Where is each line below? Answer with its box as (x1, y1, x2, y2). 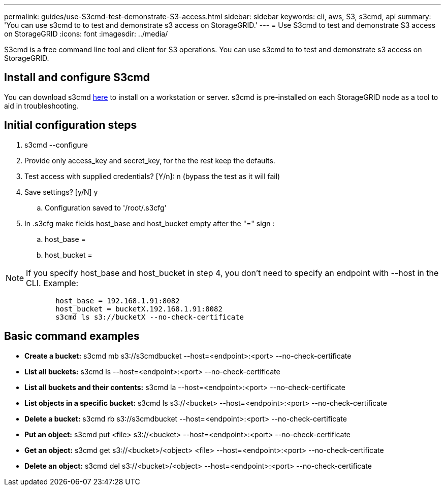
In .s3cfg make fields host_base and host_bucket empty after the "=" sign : (24, 219, 275, 228)
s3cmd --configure (24, 140, 88, 149)
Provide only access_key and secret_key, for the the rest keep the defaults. (24, 156, 275, 165)
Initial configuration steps (4, 119, 137, 132)
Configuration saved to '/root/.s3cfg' (45, 203, 167, 212)
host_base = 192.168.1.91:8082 (55, 296, 180, 305)
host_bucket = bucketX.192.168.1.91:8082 (55, 304, 222, 313)
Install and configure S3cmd (4, 71, 150, 84)
